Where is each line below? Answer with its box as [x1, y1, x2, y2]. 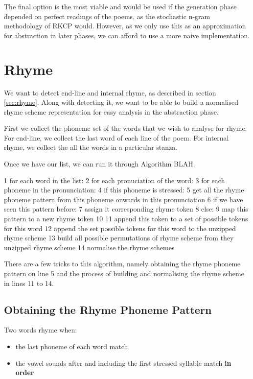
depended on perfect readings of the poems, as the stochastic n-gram [4, 11, 210, 21]
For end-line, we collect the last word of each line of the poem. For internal [4, 132, 229, 142]
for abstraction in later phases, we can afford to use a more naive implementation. [4, 30, 250, 40]
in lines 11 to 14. [4, 278, 54, 288]
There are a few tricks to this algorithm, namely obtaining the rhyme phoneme [4, 259, 241, 269]
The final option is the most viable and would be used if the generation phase [4, 1, 237, 11]
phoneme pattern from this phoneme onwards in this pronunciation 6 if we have [4, 194, 243, 204]
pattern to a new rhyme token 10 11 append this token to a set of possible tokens [4, 213, 248, 224]
